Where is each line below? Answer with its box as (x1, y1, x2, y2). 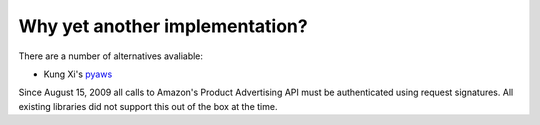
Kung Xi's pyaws (43, 68, 113, 80)
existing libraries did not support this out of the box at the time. (18, 100, 278, 112)
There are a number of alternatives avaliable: (18, 50, 204, 62)
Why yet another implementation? (18, 15, 309, 37)
